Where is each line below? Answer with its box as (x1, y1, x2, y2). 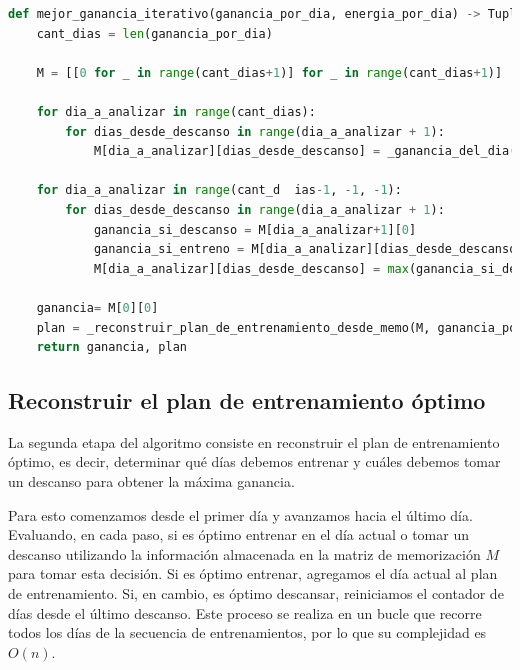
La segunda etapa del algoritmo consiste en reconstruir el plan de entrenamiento (8, 431, 500, 452)
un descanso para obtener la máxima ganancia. (8, 471, 295, 492)
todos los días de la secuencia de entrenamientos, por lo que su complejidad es (8, 622, 487, 643)
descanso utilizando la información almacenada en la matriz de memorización (8, 543, 481, 564)
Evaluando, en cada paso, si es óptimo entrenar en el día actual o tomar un (8, 524, 469, 545)
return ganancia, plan (36, 340, 187, 355)
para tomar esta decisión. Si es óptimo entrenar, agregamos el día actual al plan (8, 563, 498, 584)
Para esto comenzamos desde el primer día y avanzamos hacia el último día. (8, 504, 473, 525)
